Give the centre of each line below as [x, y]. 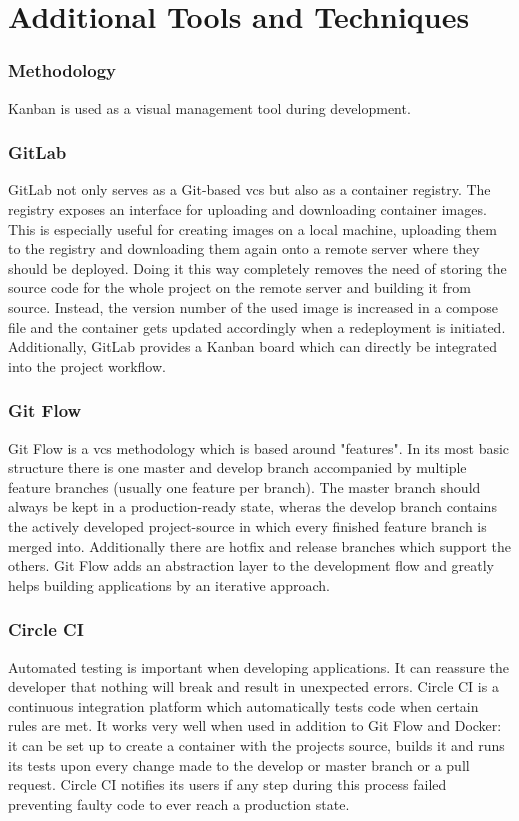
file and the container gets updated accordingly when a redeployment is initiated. [257, 326]
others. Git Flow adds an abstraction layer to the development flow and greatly [251, 565]
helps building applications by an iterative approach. [169, 584]
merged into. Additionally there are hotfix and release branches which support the [259, 545]
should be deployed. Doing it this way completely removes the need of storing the [257, 267]
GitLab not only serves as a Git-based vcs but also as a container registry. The [249, 189]
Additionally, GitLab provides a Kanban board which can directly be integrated [253, 346]
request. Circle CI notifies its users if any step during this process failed [227, 784]
